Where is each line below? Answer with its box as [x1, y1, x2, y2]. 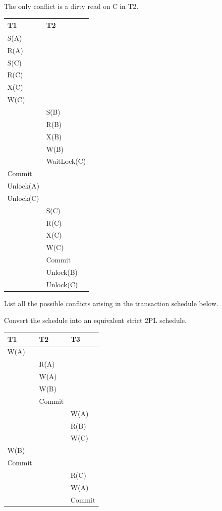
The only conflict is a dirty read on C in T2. [4, 1, 139, 11]
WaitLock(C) [46, 156, 86, 166]
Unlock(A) [7, 181, 40, 191]
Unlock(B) [46, 266, 78, 277]
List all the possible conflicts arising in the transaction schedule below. [4, 298, 219, 308]
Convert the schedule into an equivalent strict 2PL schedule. [4, 315, 187, 325]
